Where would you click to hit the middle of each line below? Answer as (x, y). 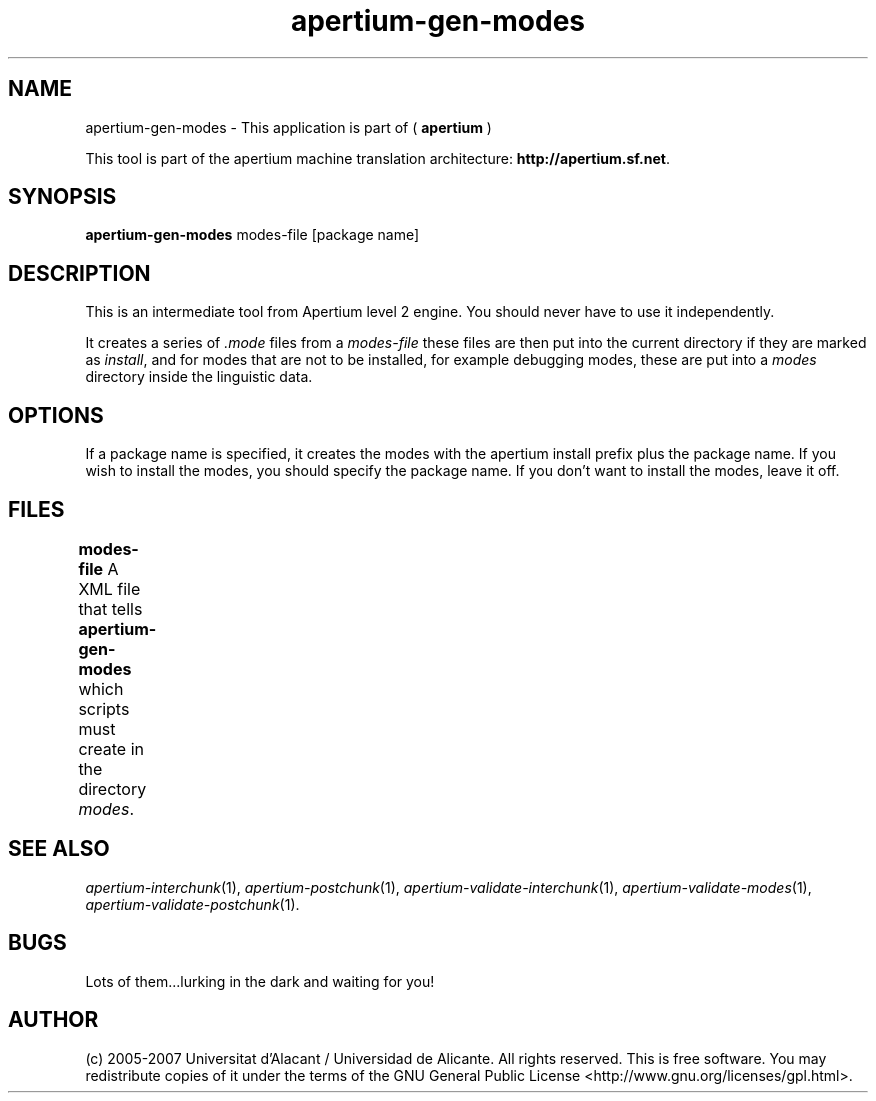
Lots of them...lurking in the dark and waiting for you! (260, 981)
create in (111, 748)
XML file (109, 588)
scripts (104, 708)
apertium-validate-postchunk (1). (192, 904)
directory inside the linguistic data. (199, 377)
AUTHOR (53, 1020)
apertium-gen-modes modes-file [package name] (252, 235)
